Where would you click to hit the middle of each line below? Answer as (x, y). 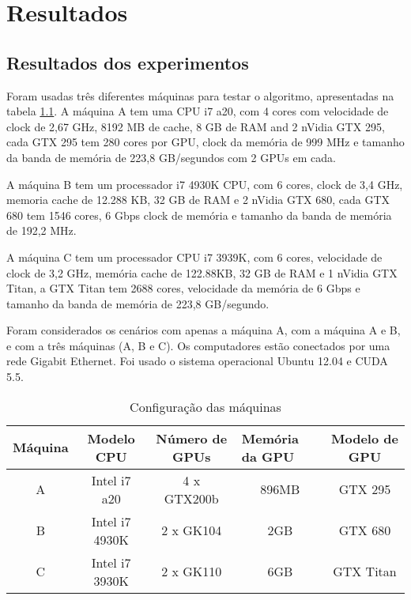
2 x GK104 (192, 530)
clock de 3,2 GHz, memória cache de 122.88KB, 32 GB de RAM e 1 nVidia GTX (202, 272)
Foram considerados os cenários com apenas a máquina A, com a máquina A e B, (204, 330)
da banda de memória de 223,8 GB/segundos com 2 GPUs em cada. (171, 157)
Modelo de (364, 438)
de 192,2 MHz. (41, 230)
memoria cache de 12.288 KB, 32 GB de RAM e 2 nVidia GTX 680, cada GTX (198, 200)
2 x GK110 (192, 572)
